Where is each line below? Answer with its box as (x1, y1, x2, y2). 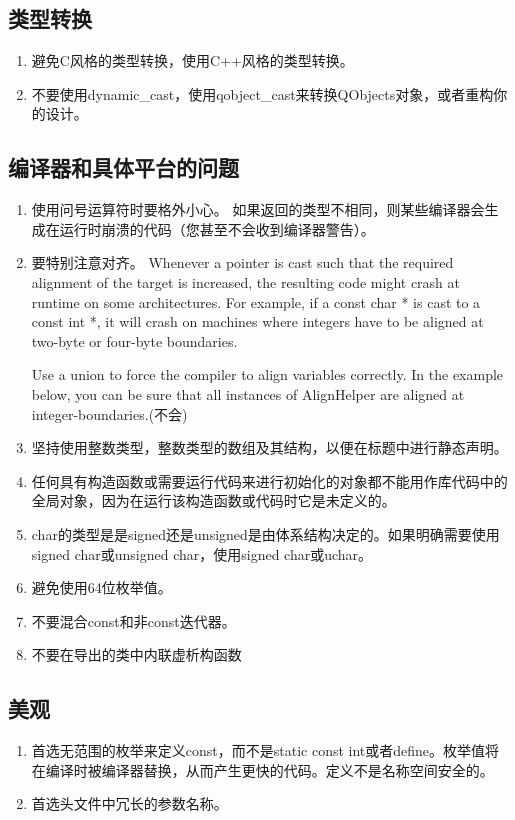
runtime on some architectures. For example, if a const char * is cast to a (31, 291, 481, 312)
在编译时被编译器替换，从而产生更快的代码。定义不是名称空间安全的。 (31, 759, 494, 780)
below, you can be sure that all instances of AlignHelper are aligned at (31, 383, 465, 404)
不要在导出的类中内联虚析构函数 (31, 644, 242, 665)
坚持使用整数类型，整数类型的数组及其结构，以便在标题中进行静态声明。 (31, 437, 508, 458)
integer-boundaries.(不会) (31, 403, 188, 424)
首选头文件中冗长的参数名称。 (31, 793, 228, 814)
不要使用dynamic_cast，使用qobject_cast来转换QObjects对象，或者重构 (31, 83, 494, 104)
